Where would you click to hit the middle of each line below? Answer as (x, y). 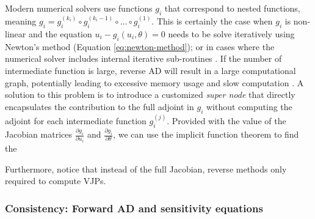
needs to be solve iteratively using (231, 34)
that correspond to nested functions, (232, 8)
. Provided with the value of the (226, 121)
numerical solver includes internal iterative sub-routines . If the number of (143, 58)
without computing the (249, 106)
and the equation (60, 34)
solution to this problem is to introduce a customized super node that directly (150, 95)
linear (16, 34)
